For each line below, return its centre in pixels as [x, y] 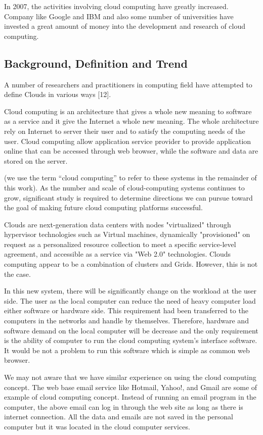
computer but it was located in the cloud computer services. [97, 426]
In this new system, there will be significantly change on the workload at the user [130, 291]
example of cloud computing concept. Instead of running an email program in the [130, 397]
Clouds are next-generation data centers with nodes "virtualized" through [118, 224]
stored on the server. [36, 160]
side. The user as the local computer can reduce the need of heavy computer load [130, 300]
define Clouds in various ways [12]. [58, 94]
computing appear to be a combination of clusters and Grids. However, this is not [131, 264]
